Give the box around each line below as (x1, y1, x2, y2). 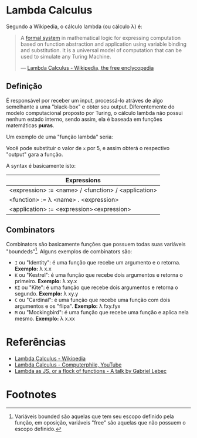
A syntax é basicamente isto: (6, 162, 76, 169)
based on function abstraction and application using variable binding (20, 40, 186, 47)
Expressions (65, 176, 101, 184)
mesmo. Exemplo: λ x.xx (14, 315, 75, 322)
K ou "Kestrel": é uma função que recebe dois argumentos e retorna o (14, 271, 183, 279)
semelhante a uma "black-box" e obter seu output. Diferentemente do (6, 103, 175, 110)
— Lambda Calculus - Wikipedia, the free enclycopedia (20, 64, 154, 71)
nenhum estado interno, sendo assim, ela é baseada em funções (6, 116, 162, 123)
